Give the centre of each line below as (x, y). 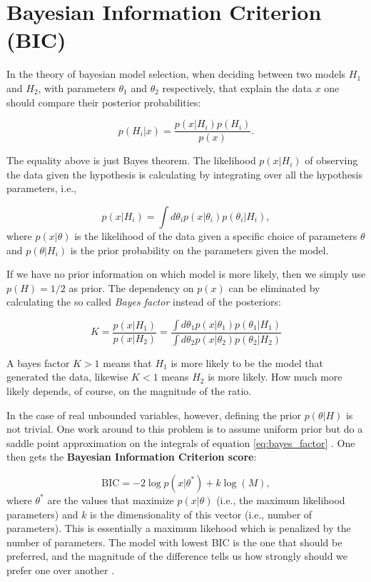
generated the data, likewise (67, 377)
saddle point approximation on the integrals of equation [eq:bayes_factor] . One (181, 442)
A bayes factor (38, 362)
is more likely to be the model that (247, 362)
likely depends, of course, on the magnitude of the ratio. (129, 390)
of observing (331, 160)
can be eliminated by (274, 287)
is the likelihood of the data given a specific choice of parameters (216, 235)
